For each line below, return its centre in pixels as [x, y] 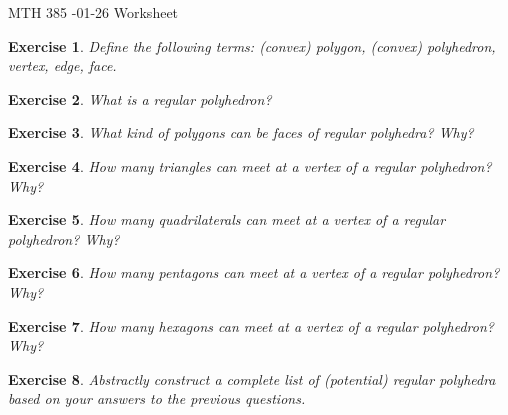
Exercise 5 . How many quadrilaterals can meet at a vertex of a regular [227, 219]
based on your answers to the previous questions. [157, 398]
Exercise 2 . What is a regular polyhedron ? [140, 98]
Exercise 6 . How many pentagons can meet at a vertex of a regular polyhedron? [254, 272]
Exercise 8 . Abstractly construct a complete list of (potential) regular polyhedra [252, 378]
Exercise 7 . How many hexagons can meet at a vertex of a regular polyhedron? [251, 325]
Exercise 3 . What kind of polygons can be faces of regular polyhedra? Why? [241, 132]
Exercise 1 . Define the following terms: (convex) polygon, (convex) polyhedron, [252, 45]
